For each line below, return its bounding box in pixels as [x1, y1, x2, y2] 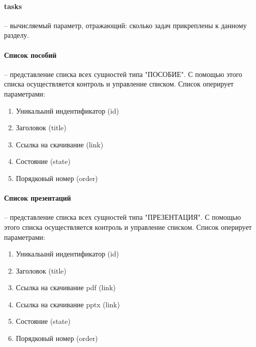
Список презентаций [4, 193, 71, 203]
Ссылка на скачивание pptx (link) [16, 299, 120, 309]
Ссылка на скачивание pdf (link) [16, 282, 116, 293]
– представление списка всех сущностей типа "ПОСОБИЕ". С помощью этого [4, 68, 242, 79]
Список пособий [4, 49, 57, 60]
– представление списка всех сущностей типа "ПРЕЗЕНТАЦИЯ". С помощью [4, 212, 241, 222]
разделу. [4, 30, 29, 40]
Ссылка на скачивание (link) [16, 139, 104, 149]
